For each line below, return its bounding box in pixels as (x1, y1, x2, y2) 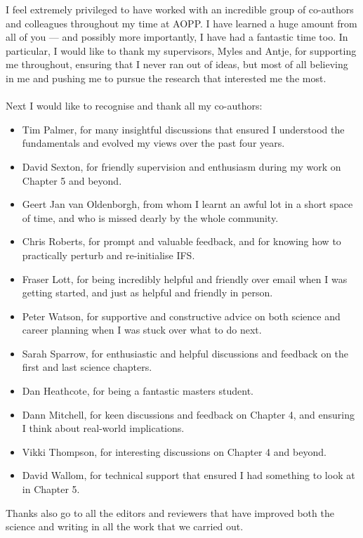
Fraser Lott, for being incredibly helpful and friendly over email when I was (22, 271, 348, 286)
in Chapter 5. (22, 482, 80, 497)
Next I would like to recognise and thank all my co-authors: (6, 98, 263, 113)
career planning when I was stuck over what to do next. (22, 322, 262, 337)
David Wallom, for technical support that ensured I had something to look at (22, 468, 355, 483)
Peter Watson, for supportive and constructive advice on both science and (22, 308, 341, 323)
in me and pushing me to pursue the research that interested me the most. (6, 70, 326, 85)
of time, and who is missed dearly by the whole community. (22, 210, 279, 225)
